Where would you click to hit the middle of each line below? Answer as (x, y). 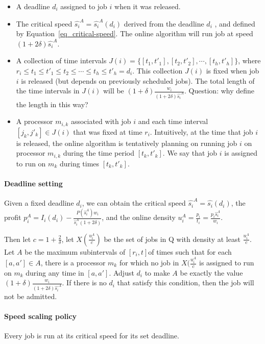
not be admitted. (31, 296)
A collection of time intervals (61, 60)
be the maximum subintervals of (75, 251)
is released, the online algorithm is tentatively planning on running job (127, 143)
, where (249, 60)
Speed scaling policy (41, 316)
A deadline (33, 6)
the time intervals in (48, 91)
